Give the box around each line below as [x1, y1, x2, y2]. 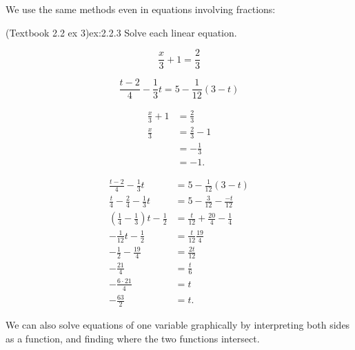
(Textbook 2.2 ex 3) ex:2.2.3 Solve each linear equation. [6, 25, 237, 39]
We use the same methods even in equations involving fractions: [6, 2, 276, 16]
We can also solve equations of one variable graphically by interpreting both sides [6, 318, 350, 332]
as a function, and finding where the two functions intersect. [6, 331, 260, 345]
